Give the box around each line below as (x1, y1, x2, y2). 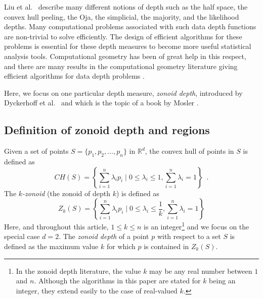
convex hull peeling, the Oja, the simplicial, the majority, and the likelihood (4, 11, 239, 22)
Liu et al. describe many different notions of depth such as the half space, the (4, 2, 248, 12)
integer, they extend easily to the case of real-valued (16, 285, 178, 295)
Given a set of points (4, 146, 69, 156)
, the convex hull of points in (145, 146, 234, 156)
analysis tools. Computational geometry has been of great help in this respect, (4, 50, 246, 61)
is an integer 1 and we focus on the (144, 220, 249, 231)
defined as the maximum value (4, 241, 99, 251)
